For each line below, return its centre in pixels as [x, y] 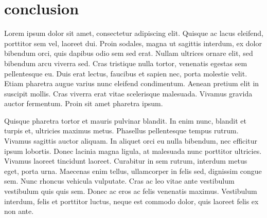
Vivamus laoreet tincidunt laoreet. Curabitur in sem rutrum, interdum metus [126, 161]
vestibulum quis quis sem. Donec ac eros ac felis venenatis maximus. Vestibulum [131, 191]
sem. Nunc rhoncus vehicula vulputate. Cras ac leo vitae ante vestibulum [119, 181]
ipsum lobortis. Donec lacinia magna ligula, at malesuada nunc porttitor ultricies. [133, 151]
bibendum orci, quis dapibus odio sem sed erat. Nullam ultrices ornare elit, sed [129, 53]
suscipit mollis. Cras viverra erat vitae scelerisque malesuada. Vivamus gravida [128, 93]
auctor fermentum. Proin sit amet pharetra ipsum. [84, 103]
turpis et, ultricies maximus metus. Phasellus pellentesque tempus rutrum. [121, 131]
